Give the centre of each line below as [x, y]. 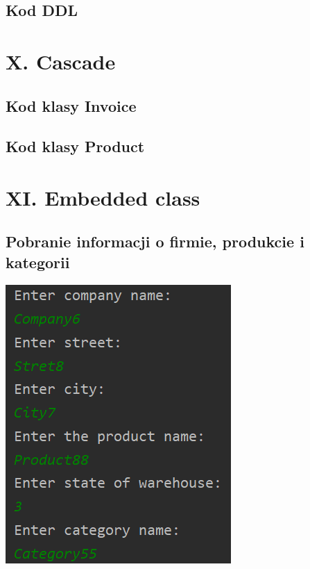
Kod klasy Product [75, 146]
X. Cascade [61, 61]
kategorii [38, 262]
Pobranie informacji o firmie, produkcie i [155, 241]
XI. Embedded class [103, 197]
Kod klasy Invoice [71, 105]
